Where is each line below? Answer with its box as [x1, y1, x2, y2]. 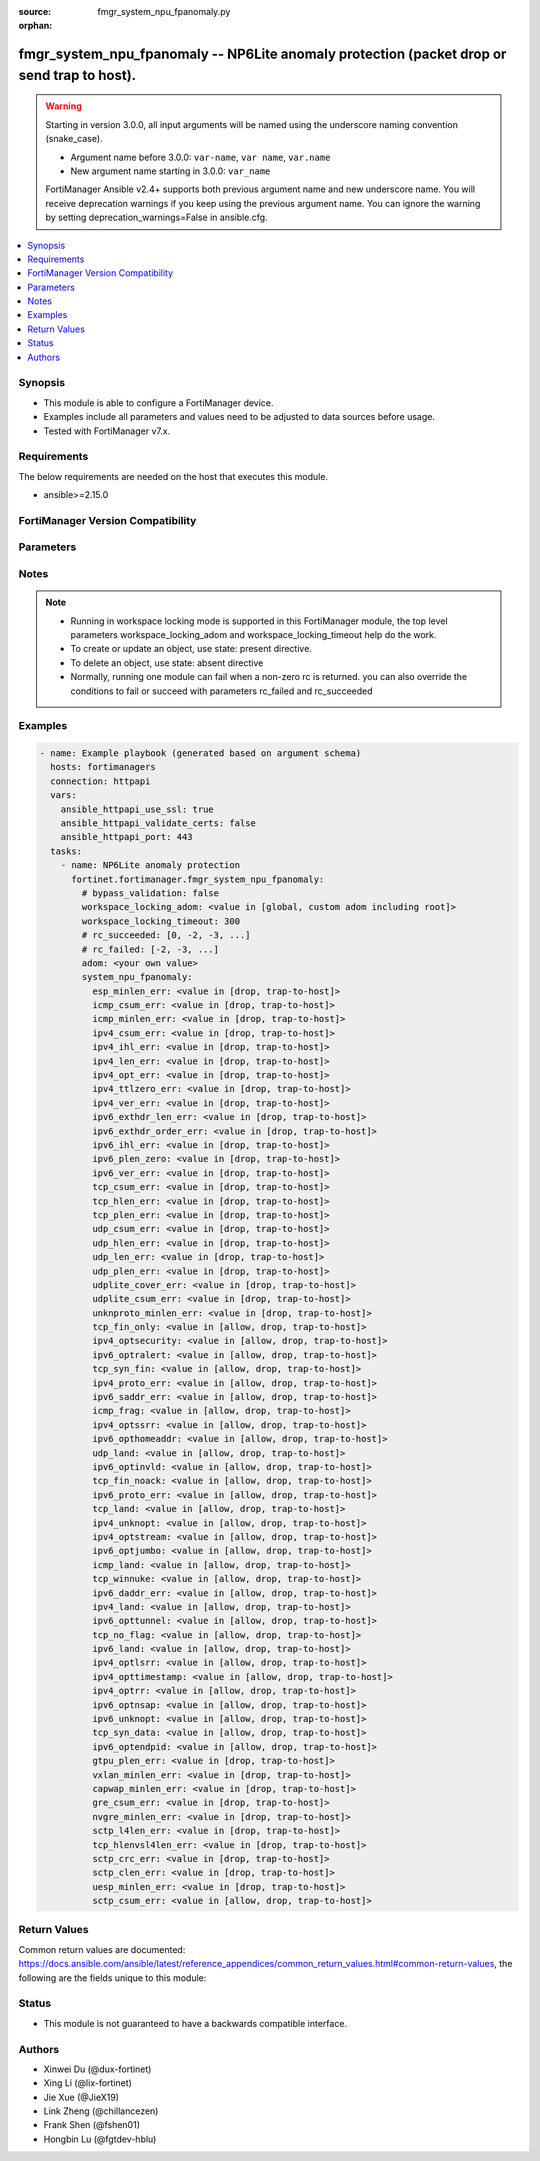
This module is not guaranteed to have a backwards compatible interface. [43, 2017, 348, 2029]
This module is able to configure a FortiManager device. [43, 396, 274, 409]
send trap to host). [18, 66, 137, 84]
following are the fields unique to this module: [18, 1971, 207, 1984]
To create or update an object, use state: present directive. [70, 643, 312, 655]
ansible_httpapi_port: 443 [60, 831, 194, 843]
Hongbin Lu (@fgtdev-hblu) [43, 2133, 157, 2145]
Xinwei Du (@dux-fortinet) [43, 2063, 152, 2075]
